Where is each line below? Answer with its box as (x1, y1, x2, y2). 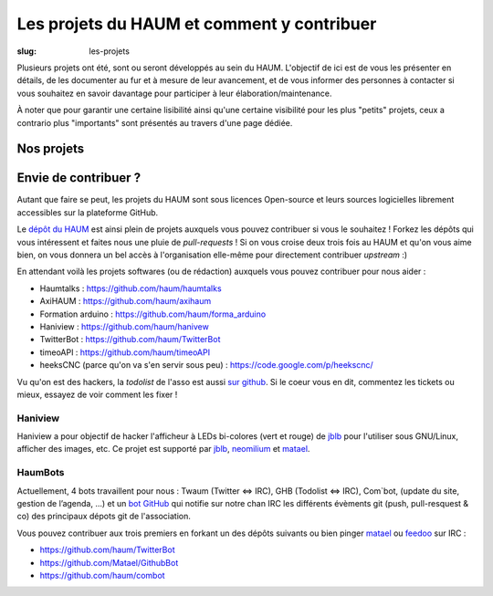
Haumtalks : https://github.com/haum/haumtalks (39, 283, 223, 294)
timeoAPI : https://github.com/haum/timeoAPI (39, 347, 210, 358)
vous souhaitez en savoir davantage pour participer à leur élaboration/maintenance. (16, 88, 332, 99)
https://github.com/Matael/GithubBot (39, 557, 179, 568)
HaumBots (16, 466, 65, 479)
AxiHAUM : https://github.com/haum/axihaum (39, 296, 212, 307)
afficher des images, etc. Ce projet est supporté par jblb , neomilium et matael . (16, 444, 310, 455)
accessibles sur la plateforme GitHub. (16, 206, 159, 218)
